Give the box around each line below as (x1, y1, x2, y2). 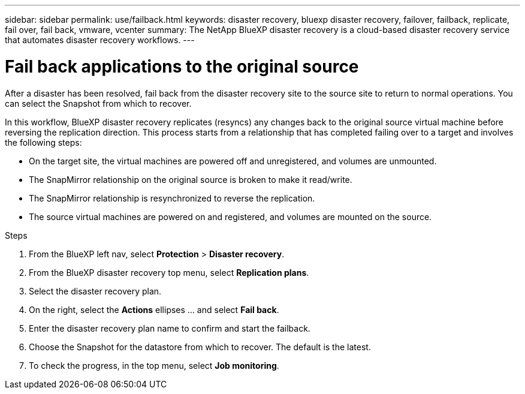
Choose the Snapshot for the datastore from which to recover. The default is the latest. (29, 341, 371, 352)
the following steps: (5, 137, 82, 148)
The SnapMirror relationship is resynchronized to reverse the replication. (29, 193, 315, 203)
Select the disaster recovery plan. (29, 285, 162, 296)
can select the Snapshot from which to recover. (5, 98, 192, 109)
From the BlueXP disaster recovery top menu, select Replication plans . (29, 267, 309, 278)
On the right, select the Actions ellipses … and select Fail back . (29, 304, 279, 315)
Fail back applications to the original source (5, 56, 359, 77)
